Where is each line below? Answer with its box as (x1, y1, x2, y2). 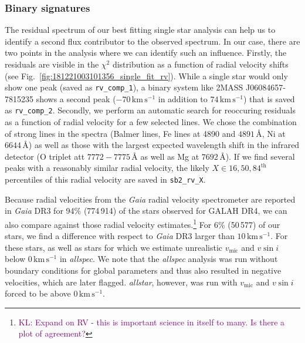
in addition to (158, 92, 208, 105)
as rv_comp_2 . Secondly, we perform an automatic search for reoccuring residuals (5, 104, 296, 116)
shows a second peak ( (36, 92, 116, 105)
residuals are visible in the (5, 58, 99, 70)
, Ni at (262, 127, 286, 139)
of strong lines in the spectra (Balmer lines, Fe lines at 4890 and (5, 127, 236, 139)
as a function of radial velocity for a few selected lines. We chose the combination (5, 116, 297, 128)
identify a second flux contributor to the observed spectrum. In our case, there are (5, 35, 300, 47)
